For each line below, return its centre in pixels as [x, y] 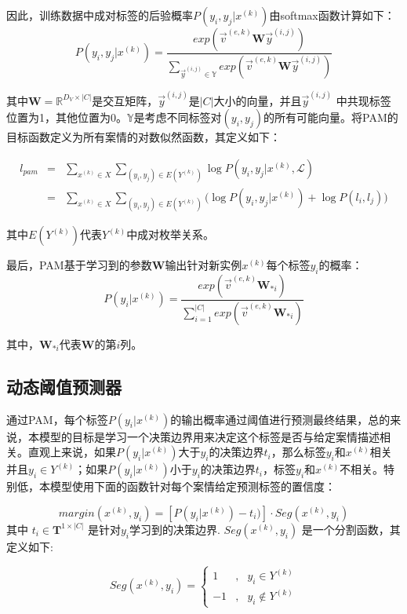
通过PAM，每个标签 [57, 419]
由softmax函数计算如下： [332, 15]
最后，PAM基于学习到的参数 [79, 265]
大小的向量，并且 [258, 100]
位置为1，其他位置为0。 [67, 117]
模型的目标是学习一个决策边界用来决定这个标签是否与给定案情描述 [209, 436]
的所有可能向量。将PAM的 [331, 117]
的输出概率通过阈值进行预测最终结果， [269, 419]
